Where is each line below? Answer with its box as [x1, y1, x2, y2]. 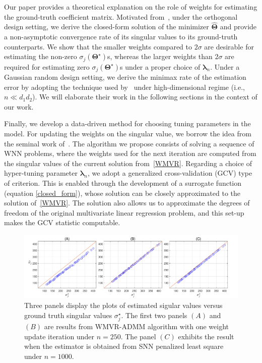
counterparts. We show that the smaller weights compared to [4, 41, 192, 51]
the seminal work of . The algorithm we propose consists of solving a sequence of [4, 138, 254, 148]
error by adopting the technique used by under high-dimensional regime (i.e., [4, 81, 245, 92]
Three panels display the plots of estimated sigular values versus [24, 300, 223, 310]
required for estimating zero [4, 61, 90, 72]
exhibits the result [178, 331, 234, 341]
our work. [4, 101, 34, 112]
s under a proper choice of [119, 61, 201, 72]
